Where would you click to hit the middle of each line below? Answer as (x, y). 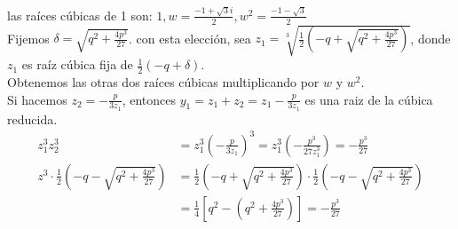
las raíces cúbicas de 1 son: (80, 15)
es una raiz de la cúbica (369, 99)
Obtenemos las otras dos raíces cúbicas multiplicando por (163, 81)
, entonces (149, 99)
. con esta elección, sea (190, 38)
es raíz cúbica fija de (77, 64)
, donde (430, 38)
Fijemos (28, 38)
